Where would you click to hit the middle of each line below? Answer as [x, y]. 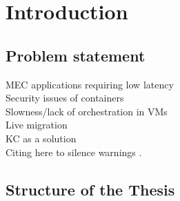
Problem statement [76, 55]
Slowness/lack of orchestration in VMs [87, 111]
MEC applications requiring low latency [90, 84]
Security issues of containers [65, 98]
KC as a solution [41, 138]
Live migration [37, 125]
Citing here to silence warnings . [74, 152]
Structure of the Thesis [90, 189]
